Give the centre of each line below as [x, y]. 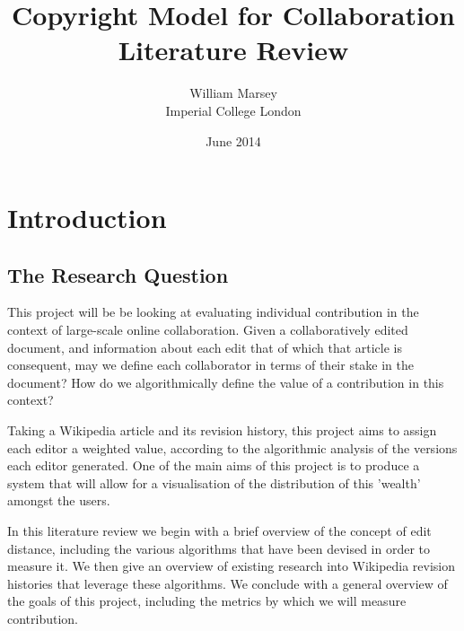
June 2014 [233, 140]
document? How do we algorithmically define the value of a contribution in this [226, 382]
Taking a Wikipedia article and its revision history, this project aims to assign [222, 430]
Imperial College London [233, 110]
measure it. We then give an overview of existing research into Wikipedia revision [232, 566]
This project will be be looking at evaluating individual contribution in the [213, 312]
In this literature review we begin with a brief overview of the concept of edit [219, 531]
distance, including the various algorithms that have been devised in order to [219, 548]
